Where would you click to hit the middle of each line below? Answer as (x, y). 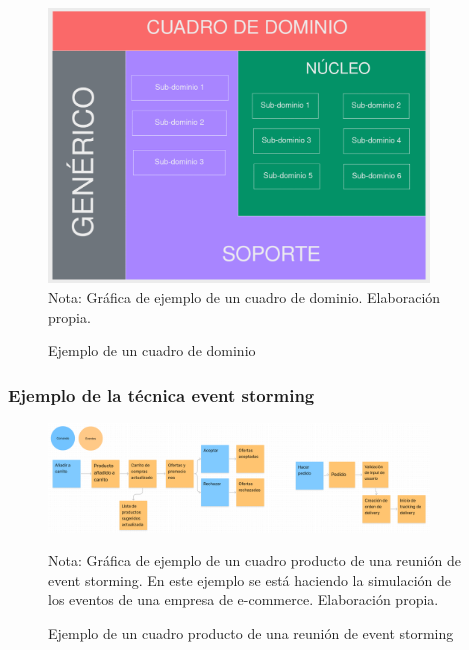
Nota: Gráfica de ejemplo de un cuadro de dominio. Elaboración (244, 296)
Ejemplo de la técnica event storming (161, 394)
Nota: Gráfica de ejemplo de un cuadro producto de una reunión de (254, 560)
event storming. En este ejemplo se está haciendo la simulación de (250, 579)
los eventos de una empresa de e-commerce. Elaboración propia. (243, 599)
